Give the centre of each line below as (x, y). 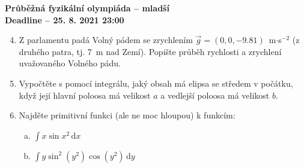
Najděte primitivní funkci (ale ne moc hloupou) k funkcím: (127, 115)
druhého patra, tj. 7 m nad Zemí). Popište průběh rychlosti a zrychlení (150, 51)
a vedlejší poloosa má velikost (215, 95)
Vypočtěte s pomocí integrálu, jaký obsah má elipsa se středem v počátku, (156, 83)
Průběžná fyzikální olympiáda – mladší (87, 8)
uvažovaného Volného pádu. (70, 63)
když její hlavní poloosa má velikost (85, 95)
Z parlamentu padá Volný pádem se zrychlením (106, 40)
